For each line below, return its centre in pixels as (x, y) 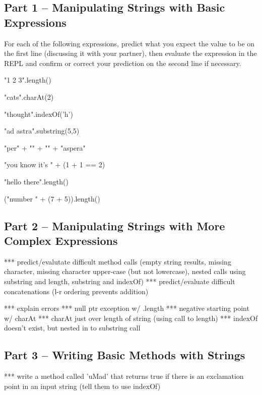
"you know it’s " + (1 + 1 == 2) (55, 164)
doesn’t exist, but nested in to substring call (72, 328)
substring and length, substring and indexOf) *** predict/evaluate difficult (120, 281)
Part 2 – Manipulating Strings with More (115, 225)
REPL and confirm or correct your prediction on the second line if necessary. (123, 63)
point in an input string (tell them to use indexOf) (82, 386)
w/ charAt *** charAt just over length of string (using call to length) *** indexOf (131, 318)
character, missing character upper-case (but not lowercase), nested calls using (125, 271)
